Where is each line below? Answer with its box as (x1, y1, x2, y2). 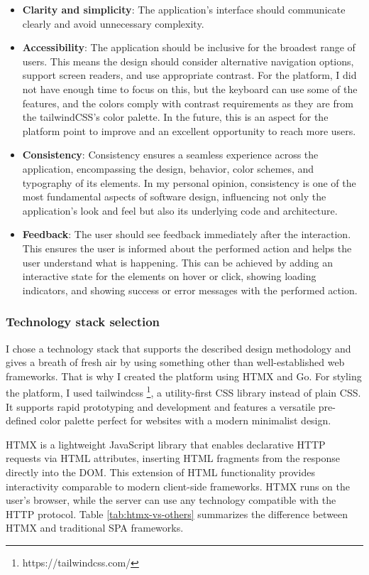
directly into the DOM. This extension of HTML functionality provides (6, 464, 315, 479)
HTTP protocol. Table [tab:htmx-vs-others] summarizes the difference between (6, 506, 348, 521)
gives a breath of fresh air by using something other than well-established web (6, 355, 345, 370)
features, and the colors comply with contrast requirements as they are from (22, 95, 353, 110)
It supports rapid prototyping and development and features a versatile (6, 399, 316, 414)
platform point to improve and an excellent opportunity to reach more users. (22, 123, 356, 138)
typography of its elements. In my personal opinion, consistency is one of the (22, 175, 356, 190)
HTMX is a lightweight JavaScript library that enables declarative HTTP (6, 436, 326, 451)
